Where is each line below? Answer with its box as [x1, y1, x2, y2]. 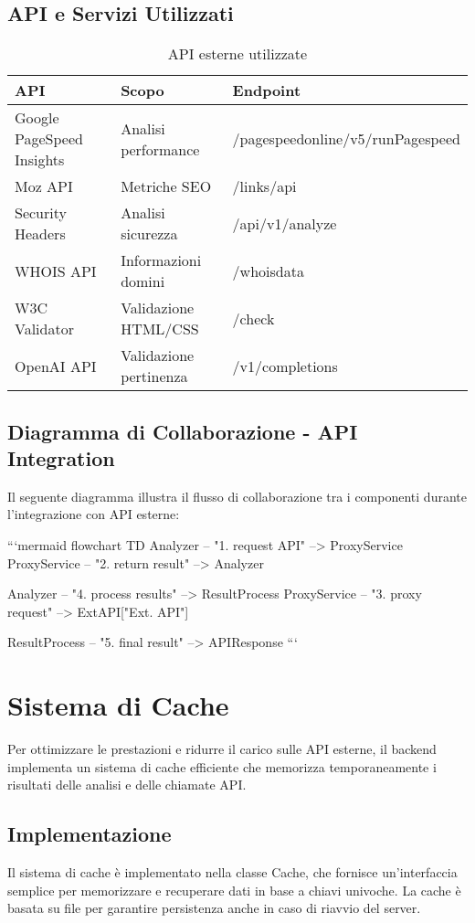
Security [15, 202, 67, 224]
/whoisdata [232, 260, 304, 281]
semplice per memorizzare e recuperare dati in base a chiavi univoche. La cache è [7, 880, 461, 899]
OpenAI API [15, 355, 97, 377]
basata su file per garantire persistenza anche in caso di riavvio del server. [7, 898, 421, 918]
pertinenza [121, 366, 188, 387]
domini [121, 271, 165, 292]
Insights [15, 149, 65, 171]
